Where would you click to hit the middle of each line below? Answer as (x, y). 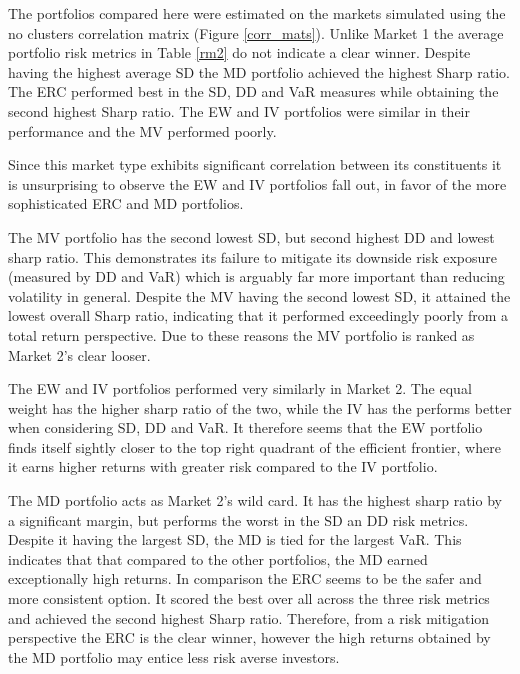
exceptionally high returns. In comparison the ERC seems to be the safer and (245, 578)
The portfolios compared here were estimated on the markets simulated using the (257, 13)
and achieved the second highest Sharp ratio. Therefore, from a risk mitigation (249, 617)
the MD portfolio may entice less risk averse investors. (174, 656)
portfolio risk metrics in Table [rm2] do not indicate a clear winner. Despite (239, 52)
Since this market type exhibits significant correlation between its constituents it (255, 164)
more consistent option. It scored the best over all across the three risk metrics (249, 598)
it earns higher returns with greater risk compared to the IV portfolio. (223, 466)
